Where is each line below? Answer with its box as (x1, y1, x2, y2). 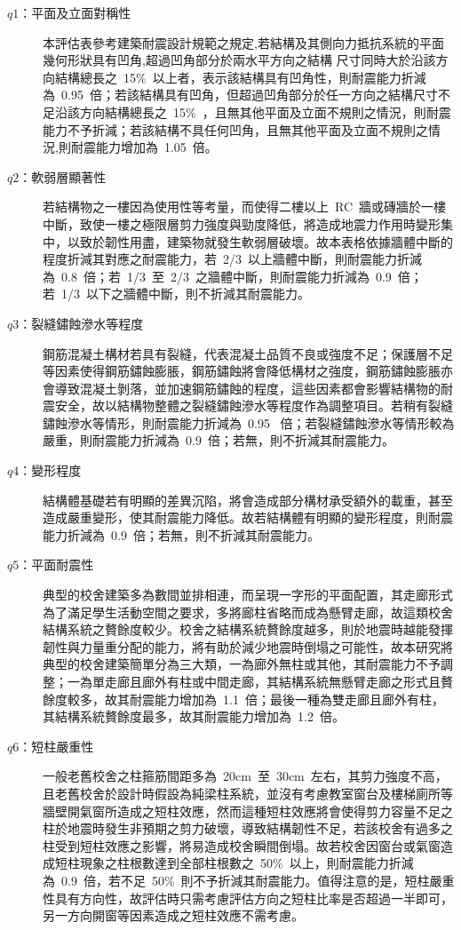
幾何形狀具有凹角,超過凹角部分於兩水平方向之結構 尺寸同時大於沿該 (43, 51, 436, 69)
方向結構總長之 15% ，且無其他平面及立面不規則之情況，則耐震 (79, 102, 451, 121)
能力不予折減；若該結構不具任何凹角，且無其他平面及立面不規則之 (43, 120, 428, 139)
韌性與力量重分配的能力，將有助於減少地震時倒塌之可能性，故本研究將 (43, 637, 453, 656)
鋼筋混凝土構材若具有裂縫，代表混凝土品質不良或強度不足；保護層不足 (43, 344, 453, 362)
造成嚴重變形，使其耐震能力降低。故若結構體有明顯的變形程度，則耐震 (43, 508, 453, 527)
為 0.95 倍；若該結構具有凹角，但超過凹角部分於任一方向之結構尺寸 (43, 85, 438, 104)
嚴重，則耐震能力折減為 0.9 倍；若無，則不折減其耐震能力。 (43, 431, 394, 449)
